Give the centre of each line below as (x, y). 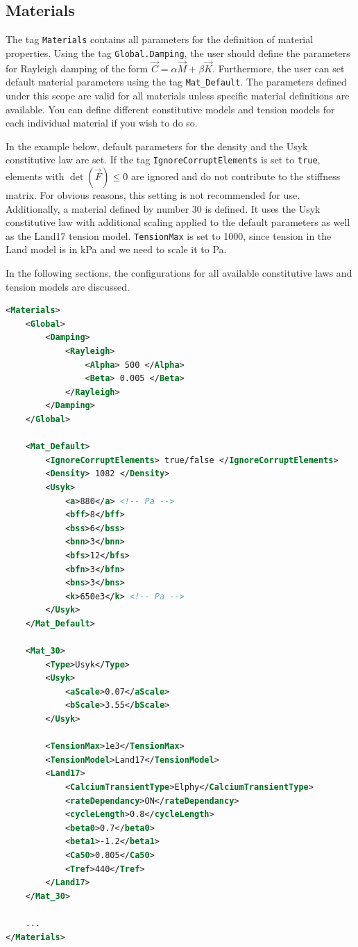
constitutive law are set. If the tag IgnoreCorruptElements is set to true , (163, 160)
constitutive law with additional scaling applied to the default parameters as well (178, 222)
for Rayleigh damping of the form (77, 68)
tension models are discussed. (68, 286)
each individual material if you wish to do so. (102, 123)
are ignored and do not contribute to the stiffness (236, 176)
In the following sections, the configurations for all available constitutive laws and (179, 273)
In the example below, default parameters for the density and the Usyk (157, 146)
